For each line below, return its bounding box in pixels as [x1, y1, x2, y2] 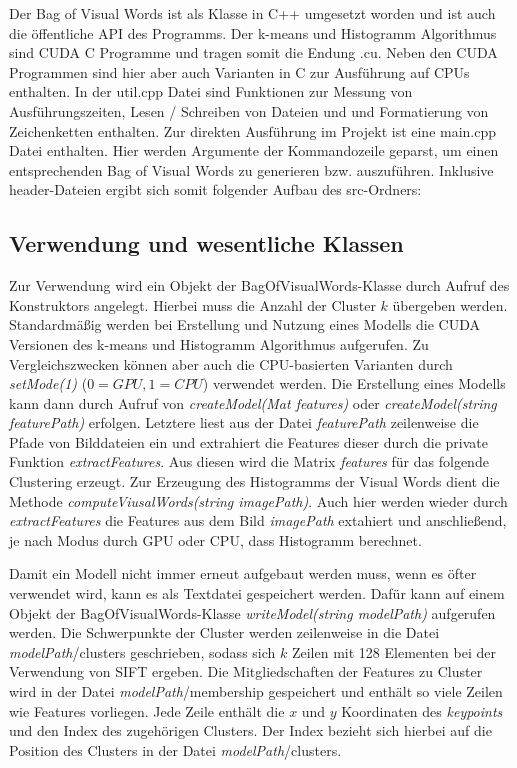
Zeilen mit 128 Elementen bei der [291, 641, 496, 662]
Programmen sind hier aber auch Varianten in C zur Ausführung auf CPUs [9, 61, 470, 82]
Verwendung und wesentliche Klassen [9, 228, 404, 259]
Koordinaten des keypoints [341, 700, 503, 721]
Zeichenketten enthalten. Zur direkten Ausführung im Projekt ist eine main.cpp [9, 120, 497, 141]
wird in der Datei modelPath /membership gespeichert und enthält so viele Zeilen [9, 681, 503, 702]
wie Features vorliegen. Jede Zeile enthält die [9, 700, 285, 721]
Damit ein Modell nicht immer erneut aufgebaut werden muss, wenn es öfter [9, 563, 477, 584]
